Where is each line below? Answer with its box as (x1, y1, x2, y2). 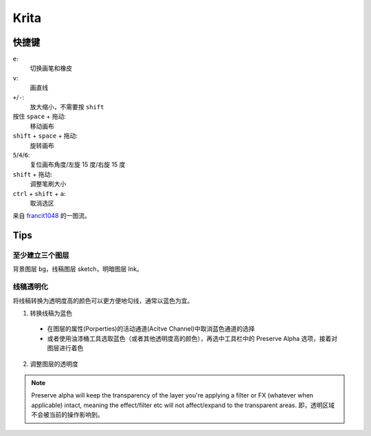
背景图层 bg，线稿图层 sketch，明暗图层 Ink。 (12, 265, 144, 273)
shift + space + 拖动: (12, 131, 78, 140)
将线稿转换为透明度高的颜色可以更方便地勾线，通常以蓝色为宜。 (12, 296, 194, 305)
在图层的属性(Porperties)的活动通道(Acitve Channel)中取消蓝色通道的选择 (47, 325, 255, 333)
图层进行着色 (47, 344, 84, 352)
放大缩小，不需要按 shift (30, 103, 104, 111)
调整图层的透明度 (30, 360, 78, 368)
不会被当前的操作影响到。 (31, 411, 104, 419)
